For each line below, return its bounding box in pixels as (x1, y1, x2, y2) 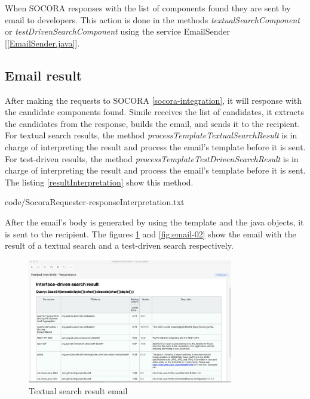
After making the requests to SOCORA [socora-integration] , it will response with (5, 94, 302, 106)
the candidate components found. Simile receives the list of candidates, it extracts (5, 106, 304, 118)
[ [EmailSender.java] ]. (5, 36, 80, 49)
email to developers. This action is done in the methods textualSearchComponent (5, 13, 300, 26)
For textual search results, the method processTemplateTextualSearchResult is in (5, 129, 297, 141)
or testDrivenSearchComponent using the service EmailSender (5, 25, 230, 38)
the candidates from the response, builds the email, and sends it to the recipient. (5, 117, 300, 129)
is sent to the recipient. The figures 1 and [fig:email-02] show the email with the (5, 227, 296, 240)
